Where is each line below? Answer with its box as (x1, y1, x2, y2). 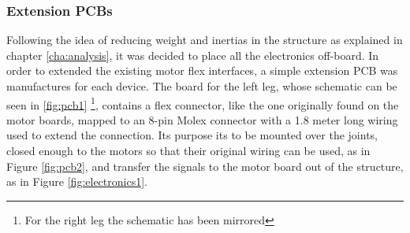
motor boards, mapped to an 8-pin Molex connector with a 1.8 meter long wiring (6, 111, 398, 128)
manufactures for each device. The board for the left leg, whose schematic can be (6, 78, 397, 94)
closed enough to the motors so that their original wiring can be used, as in (6, 142, 371, 159)
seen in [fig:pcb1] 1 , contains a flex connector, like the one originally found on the (6, 94, 399, 113)
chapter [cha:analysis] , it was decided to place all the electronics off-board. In (6, 46, 379, 63)
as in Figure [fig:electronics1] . (6, 173, 147, 190)
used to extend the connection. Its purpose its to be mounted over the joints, (6, 127, 378, 143)
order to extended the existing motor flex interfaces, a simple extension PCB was (6, 62, 398, 79)
